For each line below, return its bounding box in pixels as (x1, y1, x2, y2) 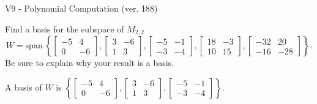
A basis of (5, 80, 42, 93)
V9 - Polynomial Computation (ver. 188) (5, 2, 158, 14)
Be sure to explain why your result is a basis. (5, 56, 174, 69)
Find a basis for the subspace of (5, 22, 124, 35)
